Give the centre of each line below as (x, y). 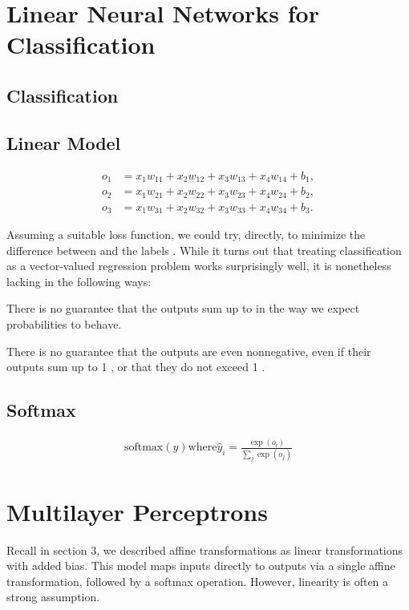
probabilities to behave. (64, 323)
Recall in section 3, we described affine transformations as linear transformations (205, 549)
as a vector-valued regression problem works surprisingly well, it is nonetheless (199, 266)
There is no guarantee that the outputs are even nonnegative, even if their (189, 351)
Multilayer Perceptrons (137, 511)
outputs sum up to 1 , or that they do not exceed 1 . (136, 367)
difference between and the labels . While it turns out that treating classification (204, 250)
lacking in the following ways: (79, 281)
